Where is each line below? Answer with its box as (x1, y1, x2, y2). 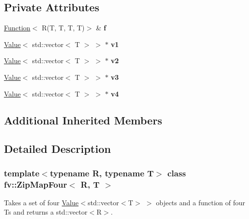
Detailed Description (4, 141, 111, 156)
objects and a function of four (156, 197, 245, 207)
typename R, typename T (50, 167, 154, 179)
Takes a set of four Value (4, 197, 79, 207)
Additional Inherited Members (4, 112, 162, 127)
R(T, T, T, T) (42, 23, 85, 33)
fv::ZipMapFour (4, 178, 67, 190)
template (4, 167, 40, 179)
